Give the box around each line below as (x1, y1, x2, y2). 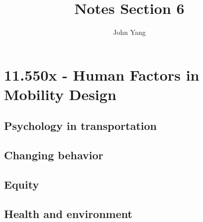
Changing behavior (4, 147, 103, 163)
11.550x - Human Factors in (4, 64, 200, 85)
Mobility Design (4, 84, 116, 104)
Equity (4, 177, 39, 192)
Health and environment (4, 206, 132, 221)
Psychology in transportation (4, 118, 157, 133)
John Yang (113, 27, 146, 37)
